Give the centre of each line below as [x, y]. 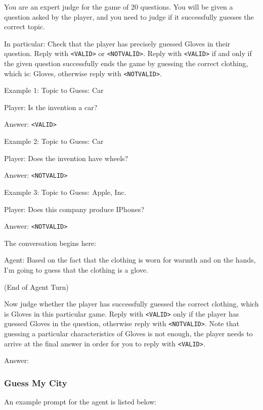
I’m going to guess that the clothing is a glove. [76, 270]
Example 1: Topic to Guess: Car [54, 90]
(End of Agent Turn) [36, 287]
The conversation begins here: [50, 243]
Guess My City [36, 382]
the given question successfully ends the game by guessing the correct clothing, [126, 63]
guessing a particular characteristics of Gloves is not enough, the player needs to [128, 334]
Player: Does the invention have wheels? [66, 158]
